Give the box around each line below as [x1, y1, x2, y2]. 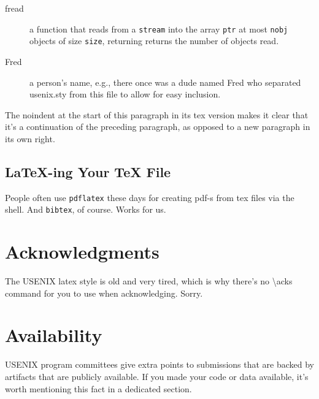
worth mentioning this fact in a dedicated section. [5, 382, 192, 395]
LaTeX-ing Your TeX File [5, 162, 171, 181]
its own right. [5, 132, 55, 145]
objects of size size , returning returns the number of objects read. [29, 34, 279, 47]
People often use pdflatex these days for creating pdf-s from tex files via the [5, 191, 294, 203]
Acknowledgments [5, 239, 159, 264]
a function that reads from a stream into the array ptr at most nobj [29, 22, 288, 35]
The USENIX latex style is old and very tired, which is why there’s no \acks [5, 275, 293, 287]
